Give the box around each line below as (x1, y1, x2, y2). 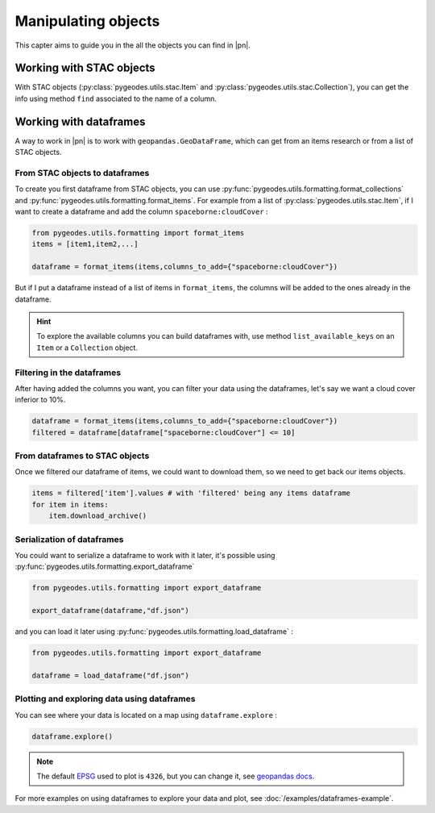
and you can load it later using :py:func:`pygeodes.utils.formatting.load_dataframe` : (14, 627, 294, 636)
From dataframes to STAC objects (14, 450, 150, 461)
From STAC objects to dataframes (14, 167, 150, 178)
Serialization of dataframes (14, 533, 124, 544)
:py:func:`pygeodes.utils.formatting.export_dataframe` (14, 561, 195, 572)
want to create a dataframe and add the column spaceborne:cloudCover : (14, 206, 269, 217)
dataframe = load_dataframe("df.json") (31, 670, 189, 680)
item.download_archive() (48, 511, 147, 520)
